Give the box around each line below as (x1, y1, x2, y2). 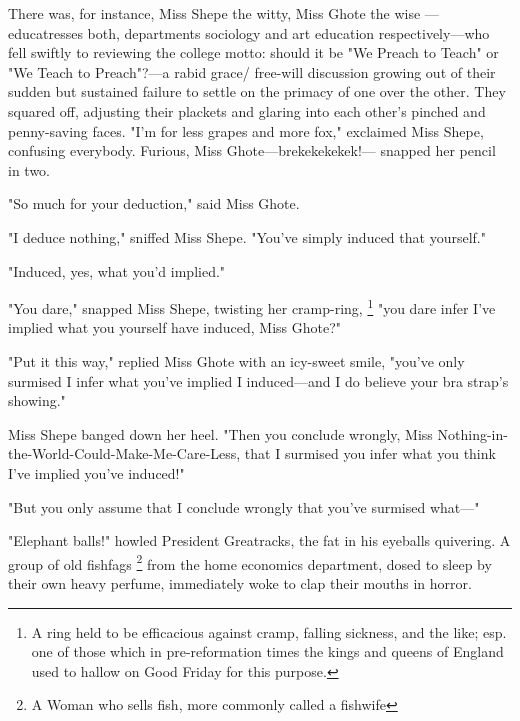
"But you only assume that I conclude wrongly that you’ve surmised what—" (8, 496, 480, 517)
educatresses (8, 22, 83, 43)
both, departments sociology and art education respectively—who (87, 22, 490, 43)
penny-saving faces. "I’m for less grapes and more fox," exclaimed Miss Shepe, (8, 120, 484, 141)
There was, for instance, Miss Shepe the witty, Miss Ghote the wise (8, 3, 421, 23)
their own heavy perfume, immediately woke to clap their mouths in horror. (8, 572, 472, 593)
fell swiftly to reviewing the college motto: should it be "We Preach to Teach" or (8, 42, 499, 63)
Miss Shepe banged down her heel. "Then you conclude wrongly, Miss (8, 423, 433, 444)
